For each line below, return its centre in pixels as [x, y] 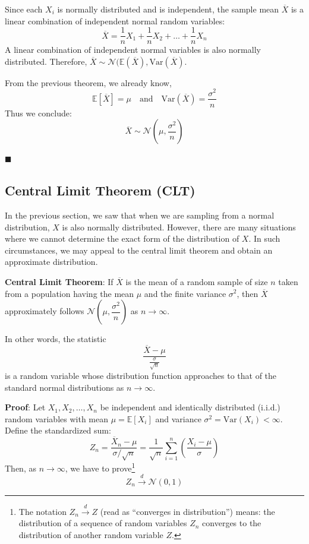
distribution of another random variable [91, 534]
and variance [178, 418]
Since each [24, 9]
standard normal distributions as [64, 387]
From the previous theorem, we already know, [88, 82]
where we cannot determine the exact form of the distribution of [122, 238]
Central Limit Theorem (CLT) [100, 190]
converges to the [232, 523]
